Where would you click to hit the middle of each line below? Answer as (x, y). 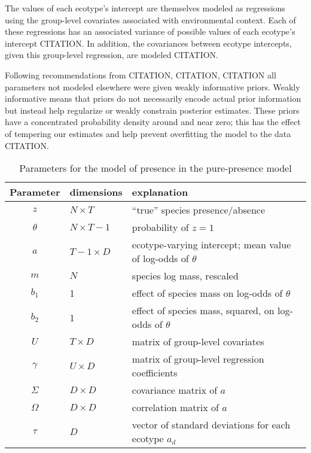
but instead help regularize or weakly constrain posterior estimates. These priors (152, 110)
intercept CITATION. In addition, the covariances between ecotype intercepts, (148, 43)
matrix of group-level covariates (198, 342)
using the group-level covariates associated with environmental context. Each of (150, 19)
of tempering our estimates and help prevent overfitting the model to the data (148, 133)
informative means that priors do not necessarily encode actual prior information (153, 98)
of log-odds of (160, 259)
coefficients (155, 373)
